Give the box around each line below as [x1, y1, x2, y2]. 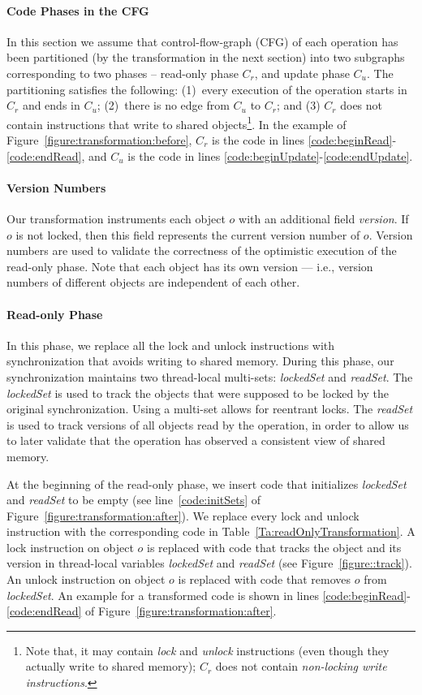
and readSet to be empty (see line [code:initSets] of [6, 491, 261, 508]
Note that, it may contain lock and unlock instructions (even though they [25, 641, 390, 658]
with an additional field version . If [239, 210, 409, 227]
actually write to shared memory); [25, 658, 196, 675]
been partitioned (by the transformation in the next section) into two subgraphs [6, 49, 405, 66]
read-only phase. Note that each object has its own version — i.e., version [6, 257, 373, 274]
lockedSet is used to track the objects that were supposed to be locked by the [6, 384, 389, 401]
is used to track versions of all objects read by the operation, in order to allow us [6, 416, 409, 433]
